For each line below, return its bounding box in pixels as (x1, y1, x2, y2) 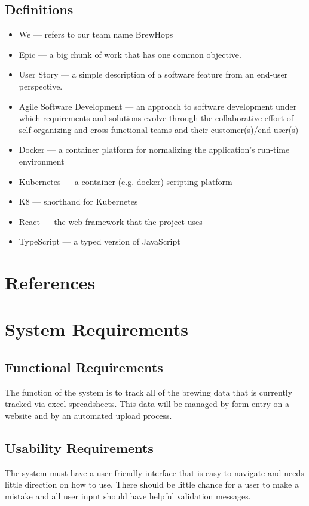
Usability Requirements (5, 439, 154, 457)
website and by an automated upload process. (5, 409, 172, 422)
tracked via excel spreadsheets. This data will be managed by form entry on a (5, 397, 290, 410)
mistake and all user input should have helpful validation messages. (5, 490, 251, 502)
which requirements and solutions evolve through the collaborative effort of (19, 112, 294, 124)
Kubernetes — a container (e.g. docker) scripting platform (19, 175, 232, 187)
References (5, 270, 96, 295)
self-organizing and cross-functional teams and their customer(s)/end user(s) (19, 123, 299, 135)
